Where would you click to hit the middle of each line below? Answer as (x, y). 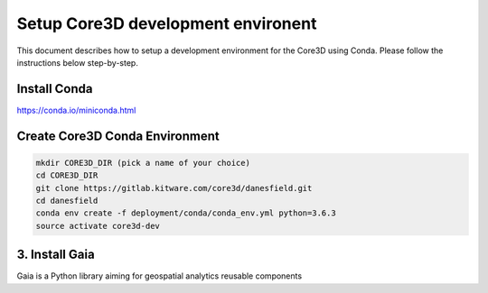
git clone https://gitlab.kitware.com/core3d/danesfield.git (174, 188)
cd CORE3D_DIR (67, 175)
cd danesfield (67, 201)
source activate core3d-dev (98, 226)
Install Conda (55, 89)
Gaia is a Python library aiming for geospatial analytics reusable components (160, 276)
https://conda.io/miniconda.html (76, 110)
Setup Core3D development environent (167, 23)
